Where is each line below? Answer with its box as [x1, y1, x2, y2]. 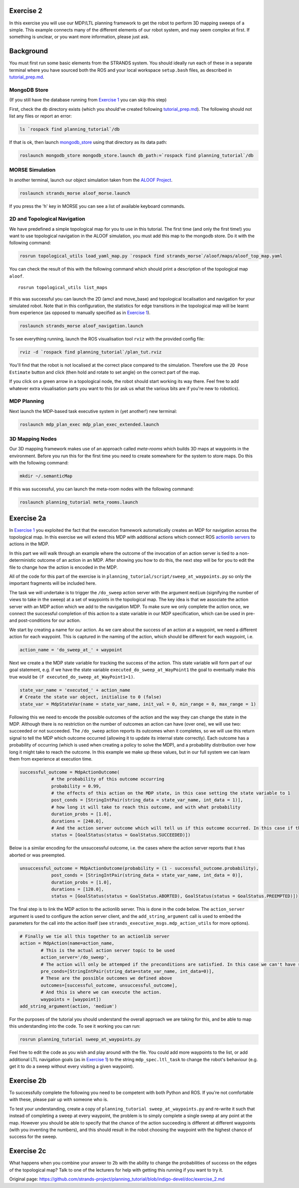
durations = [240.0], [51, 818, 104, 824]
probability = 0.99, [51, 783, 102, 789]
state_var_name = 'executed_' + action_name [19, 687, 131, 693]
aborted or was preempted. [9, 852, 66, 858]
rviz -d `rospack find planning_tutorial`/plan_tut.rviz [19, 350, 162, 355]
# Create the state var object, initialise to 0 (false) [19, 694, 162, 700]
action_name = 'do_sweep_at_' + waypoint [19, 647, 123, 653]
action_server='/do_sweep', [40, 954, 110, 960]
